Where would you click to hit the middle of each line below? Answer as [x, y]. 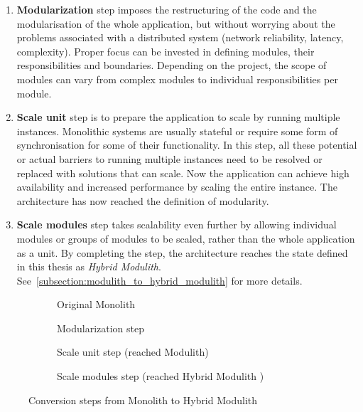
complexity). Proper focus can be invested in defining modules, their [166, 51]
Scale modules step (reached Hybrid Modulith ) [161, 376]
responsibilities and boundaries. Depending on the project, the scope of [172, 65]
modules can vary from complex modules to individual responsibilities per [177, 79]
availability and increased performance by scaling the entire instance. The [177, 187]
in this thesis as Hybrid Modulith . [89, 266]
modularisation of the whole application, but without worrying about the [176, 23]
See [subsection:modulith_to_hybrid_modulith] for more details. [159, 280]
